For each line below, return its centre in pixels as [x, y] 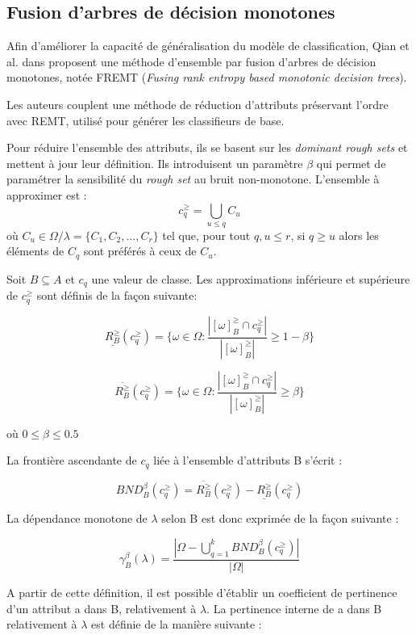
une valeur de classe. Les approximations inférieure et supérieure [251, 278]
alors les [359, 235]
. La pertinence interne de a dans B [294, 608]
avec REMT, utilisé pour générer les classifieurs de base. [146, 120]
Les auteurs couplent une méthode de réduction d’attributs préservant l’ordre [198, 104]
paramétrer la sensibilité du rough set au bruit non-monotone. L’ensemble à [193, 179]
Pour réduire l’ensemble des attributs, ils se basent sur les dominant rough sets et [207, 147]
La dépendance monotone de [77, 518]
